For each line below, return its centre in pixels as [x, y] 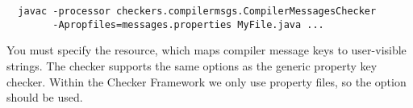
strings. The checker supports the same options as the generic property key [192, 65]
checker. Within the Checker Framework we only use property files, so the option [206, 81]
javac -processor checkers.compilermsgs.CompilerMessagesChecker [197, 11]
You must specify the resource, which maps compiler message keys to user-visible [206, 50]
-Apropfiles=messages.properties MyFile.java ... [188, 24]
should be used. [45, 97]
